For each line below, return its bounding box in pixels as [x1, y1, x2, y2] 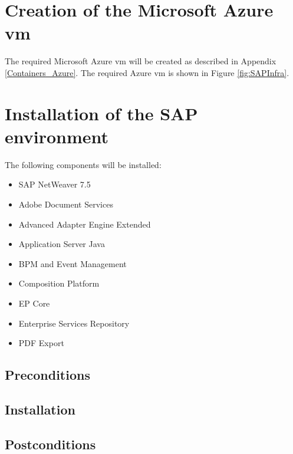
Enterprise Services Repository [18, 317, 130, 329]
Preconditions [5, 366, 90, 384]
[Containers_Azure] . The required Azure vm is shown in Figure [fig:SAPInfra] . [5, 66, 289, 78]
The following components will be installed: [5, 158, 162, 170]
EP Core [18, 297, 50, 309]
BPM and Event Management [18, 257, 127, 269]
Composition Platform [18, 277, 100, 289]
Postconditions [5, 435, 96, 453]
